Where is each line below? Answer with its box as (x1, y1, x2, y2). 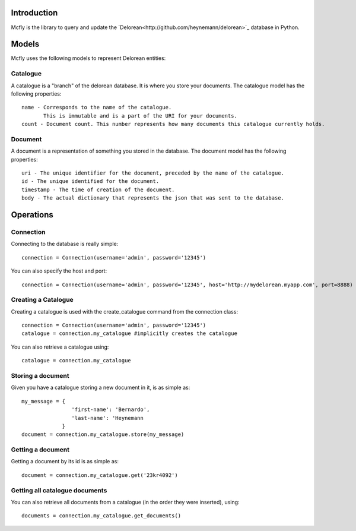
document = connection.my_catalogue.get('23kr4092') (21, 472, 178, 478)
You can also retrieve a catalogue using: (11, 343, 109, 350)
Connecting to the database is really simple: (11, 241, 119, 248)
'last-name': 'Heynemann (71, 415, 144, 421)
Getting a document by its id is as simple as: (11, 458, 119, 465)
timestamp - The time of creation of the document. (21, 186, 175, 193)
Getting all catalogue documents (11, 486, 107, 494)
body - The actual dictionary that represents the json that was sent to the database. (21, 195, 285, 201)
